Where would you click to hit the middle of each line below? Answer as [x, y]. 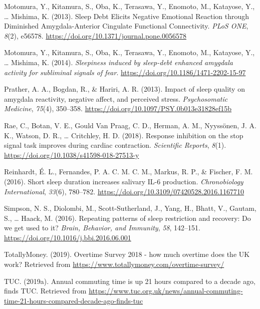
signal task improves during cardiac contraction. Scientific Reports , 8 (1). [115, 145]
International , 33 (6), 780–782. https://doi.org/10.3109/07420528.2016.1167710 [124, 191]
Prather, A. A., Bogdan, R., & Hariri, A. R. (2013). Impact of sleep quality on [124, 89]
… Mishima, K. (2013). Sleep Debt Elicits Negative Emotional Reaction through [127, 16]
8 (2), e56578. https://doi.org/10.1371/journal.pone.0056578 [95, 35]
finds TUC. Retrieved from [45, 291]
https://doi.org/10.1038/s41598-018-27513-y [72, 154]
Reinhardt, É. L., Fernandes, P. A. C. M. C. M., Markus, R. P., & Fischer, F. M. [128, 172]
